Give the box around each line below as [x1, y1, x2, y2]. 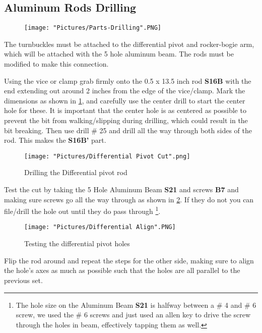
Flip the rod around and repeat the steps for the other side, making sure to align [4, 255, 254, 265]
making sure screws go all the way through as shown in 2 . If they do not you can [4, 194, 254, 204]
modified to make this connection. [4, 59, 109, 69]
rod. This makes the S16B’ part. [4, 135, 106, 145]
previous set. [4, 274, 43, 285]
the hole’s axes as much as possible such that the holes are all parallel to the [4, 265, 240, 275]
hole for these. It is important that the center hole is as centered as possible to [4, 105, 246, 116]
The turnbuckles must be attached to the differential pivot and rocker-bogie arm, [4, 38, 254, 49]
